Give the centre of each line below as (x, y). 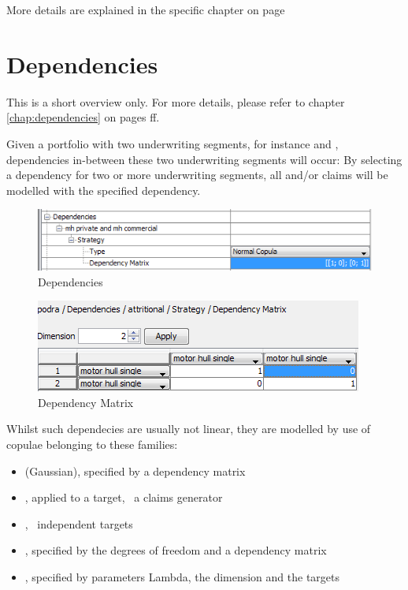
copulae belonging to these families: (92, 444)
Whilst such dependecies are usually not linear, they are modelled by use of (189, 429)
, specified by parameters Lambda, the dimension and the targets (182, 576)
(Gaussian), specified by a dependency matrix (135, 471)
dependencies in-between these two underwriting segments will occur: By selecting (204, 159)
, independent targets (79, 523)
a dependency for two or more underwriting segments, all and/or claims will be (197, 175)
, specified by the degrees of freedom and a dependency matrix (176, 550)
